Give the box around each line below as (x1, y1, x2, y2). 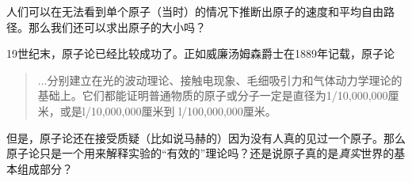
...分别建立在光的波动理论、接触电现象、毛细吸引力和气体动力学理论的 (37, 71, 402, 88)
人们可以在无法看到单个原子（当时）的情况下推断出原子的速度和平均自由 (6, 3, 383, 19)
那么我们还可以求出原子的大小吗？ (28, 18, 206, 35)
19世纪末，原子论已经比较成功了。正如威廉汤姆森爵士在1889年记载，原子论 (6, 45, 395, 62)
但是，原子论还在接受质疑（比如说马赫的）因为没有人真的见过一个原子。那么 (6, 129, 406, 146)
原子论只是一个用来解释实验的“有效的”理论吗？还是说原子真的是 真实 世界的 (6, 145, 395, 161)
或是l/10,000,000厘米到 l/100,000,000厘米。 (59, 102, 277, 119)
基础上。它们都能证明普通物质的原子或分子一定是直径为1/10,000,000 (37, 87, 388, 104)
